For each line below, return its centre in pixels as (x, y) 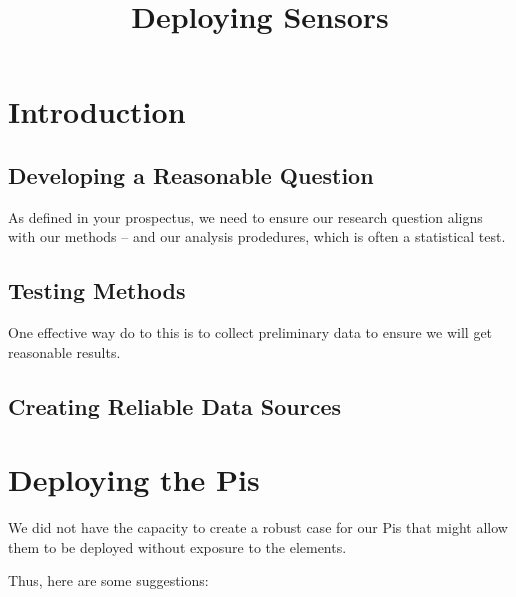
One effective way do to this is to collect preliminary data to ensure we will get (250, 332)
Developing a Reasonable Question (191, 174)
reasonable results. (64, 351)
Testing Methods (97, 290)
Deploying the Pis (134, 479)
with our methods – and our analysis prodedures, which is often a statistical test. (257, 236)
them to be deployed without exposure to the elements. (177, 546)
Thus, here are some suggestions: (108, 580)
